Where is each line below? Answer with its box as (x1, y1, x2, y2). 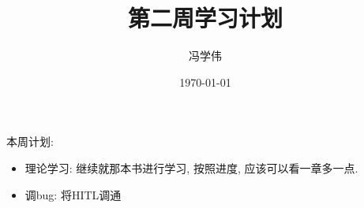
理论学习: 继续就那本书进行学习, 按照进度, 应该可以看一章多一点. (24, 159, 358, 176)
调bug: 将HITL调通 (24, 186, 122, 202)
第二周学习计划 (127, 2, 283, 34)
